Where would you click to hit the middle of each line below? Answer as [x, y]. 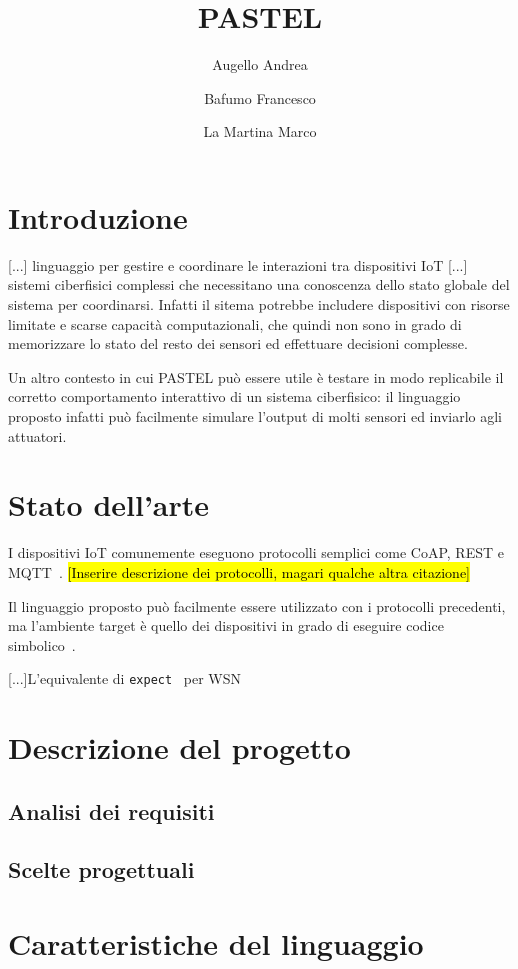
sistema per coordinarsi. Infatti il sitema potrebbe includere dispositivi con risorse [259, 304]
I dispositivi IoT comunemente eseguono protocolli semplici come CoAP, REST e [256, 552]
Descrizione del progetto [179, 747]
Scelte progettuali [101, 869]
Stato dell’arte [109, 504]
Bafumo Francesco [260, 97]
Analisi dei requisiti [111, 810]
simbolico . [42, 644]
